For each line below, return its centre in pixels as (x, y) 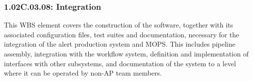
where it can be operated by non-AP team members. (83, 73)
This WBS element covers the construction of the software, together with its (119, 25)
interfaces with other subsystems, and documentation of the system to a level (120, 63)
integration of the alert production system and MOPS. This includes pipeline (120, 44)
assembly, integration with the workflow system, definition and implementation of (126, 54)
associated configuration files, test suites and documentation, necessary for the (122, 34)
